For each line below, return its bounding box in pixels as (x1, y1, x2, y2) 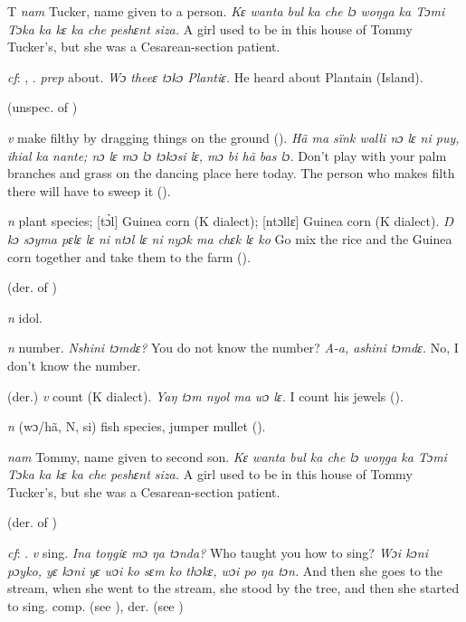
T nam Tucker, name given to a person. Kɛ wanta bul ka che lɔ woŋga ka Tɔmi (7, 2, 445, 20)
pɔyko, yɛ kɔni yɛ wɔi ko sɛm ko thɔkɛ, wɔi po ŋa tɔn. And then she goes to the (7, 561, 442, 580)
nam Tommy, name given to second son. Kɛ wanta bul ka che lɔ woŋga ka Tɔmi (7, 447, 447, 466)
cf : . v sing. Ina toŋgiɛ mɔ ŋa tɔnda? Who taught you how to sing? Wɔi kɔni (7, 543, 428, 562)
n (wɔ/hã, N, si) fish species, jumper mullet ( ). (7, 417, 266, 436)
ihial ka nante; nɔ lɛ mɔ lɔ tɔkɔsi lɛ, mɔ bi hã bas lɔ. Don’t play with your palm (7, 146, 447, 165)
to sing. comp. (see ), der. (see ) (7, 596, 184, 615)
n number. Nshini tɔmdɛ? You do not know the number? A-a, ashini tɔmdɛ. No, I (7, 338, 459, 357)
